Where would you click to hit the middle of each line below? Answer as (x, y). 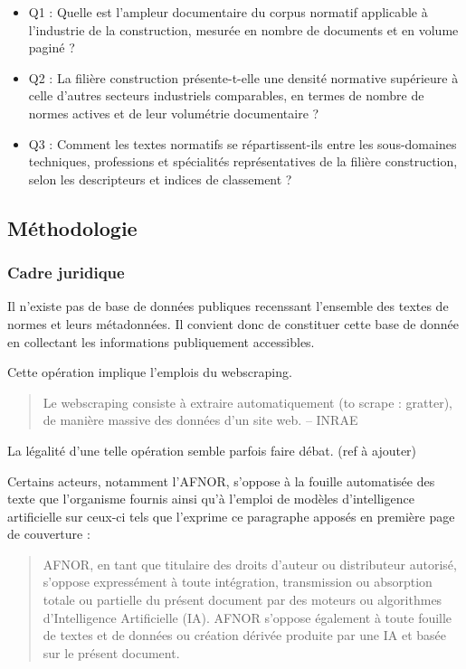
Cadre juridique (66, 273)
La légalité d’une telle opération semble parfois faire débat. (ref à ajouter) (212, 450)
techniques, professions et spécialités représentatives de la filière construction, (243, 161)
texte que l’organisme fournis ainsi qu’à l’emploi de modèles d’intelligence (211, 499)
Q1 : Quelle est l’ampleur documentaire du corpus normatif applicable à (228, 12)
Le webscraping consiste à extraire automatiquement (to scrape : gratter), (247, 402)
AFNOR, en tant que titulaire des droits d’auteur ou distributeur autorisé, (250, 564)
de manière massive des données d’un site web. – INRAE (200, 420)
